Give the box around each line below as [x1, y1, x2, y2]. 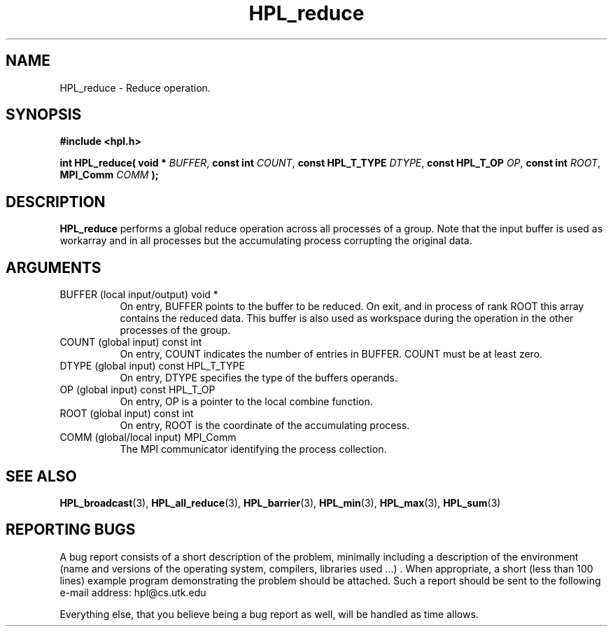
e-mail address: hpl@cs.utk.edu [59, 586, 206, 598]
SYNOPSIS [6, 106, 82, 124]
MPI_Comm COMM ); [59, 169, 159, 181]
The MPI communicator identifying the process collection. [120, 443, 387, 456]
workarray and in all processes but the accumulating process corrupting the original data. [59, 234, 472, 247]
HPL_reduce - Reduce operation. [59, 81, 211, 94]
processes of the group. [120, 324, 231, 337]
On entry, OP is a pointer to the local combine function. [120, 395, 373, 408]
